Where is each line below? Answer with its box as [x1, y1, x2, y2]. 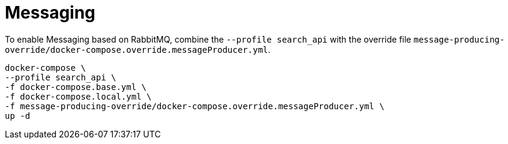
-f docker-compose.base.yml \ [5, 82, 147, 92]
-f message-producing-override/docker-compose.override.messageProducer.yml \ [5, 101, 385, 111]
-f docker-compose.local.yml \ [5, 91, 152, 101]
